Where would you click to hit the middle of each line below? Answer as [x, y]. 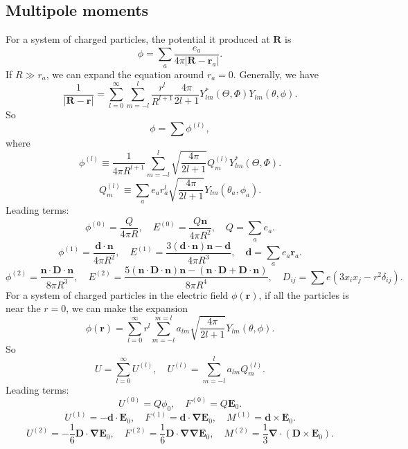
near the [23, 308]
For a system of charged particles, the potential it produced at [138, 39]
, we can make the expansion [127, 308]
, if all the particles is [304, 294]
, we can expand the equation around [125, 74]
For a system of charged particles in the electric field [117, 294]
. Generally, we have [276, 74]
